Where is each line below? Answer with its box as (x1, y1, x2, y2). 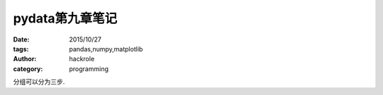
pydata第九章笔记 (13, 11, 118, 26)
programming (69, 64, 109, 73)
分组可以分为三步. (13, 77, 65, 86)
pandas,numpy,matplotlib (69, 44, 143, 53)
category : (13, 64, 43, 73)
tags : (13, 44, 29, 53)
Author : (13, 55, 37, 63)
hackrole (69, 55, 95, 63)
